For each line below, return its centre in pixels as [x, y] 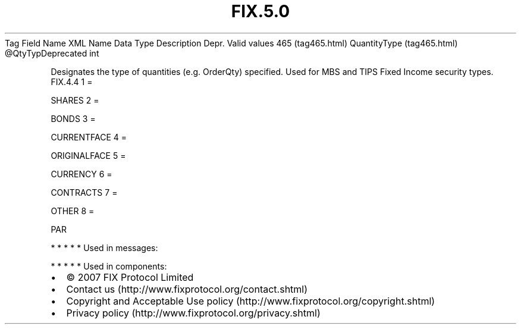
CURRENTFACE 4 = [89, 137]
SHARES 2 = [75, 100]
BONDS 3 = [73, 118]
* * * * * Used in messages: [104, 247]
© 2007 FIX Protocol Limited [130, 277]
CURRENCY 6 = [81, 174]
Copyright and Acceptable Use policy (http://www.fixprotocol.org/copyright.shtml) [251, 301]
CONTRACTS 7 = [84, 192]
